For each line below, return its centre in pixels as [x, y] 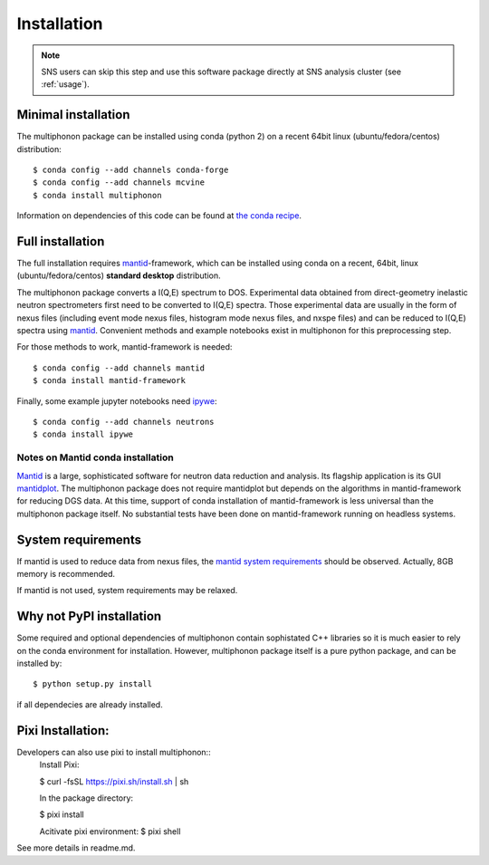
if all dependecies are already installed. [90, 704]
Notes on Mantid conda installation [95, 457]
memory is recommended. [66, 574]
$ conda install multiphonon [97, 195]
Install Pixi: [60, 764]
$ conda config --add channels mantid [119, 368]
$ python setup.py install [93, 684]
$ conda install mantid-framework [109, 381]
